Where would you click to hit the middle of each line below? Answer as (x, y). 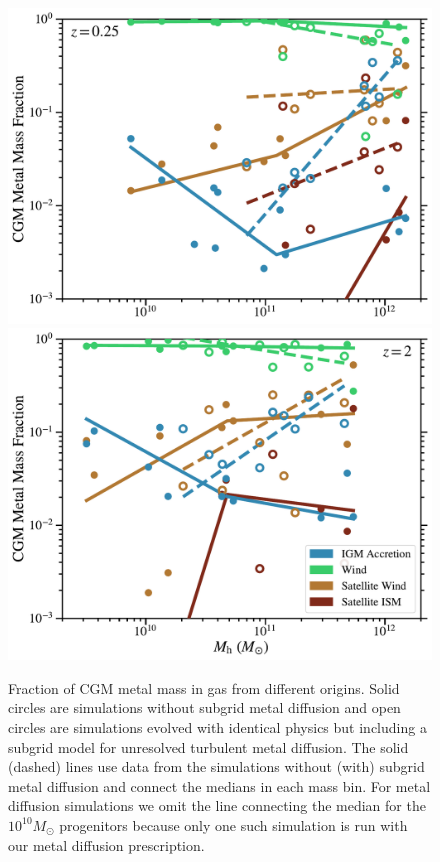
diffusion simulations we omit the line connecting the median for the (217, 805)
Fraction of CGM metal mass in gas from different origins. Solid (204, 687)
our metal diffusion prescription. (106, 844)
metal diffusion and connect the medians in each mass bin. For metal (219, 785)
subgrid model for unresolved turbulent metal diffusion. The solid (208, 746)
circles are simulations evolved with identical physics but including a (217, 726)
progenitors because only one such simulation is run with (233, 824)
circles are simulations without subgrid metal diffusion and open (204, 707)
